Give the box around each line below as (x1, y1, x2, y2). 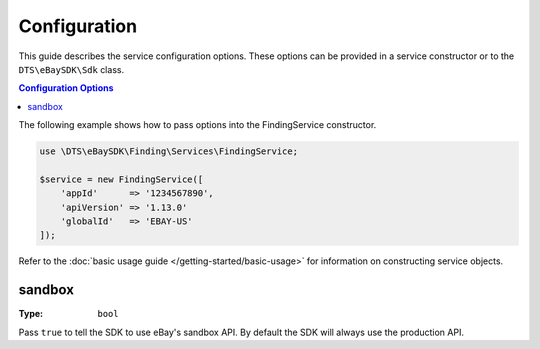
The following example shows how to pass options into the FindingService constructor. (18, 119, 377, 131)
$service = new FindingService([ (39, 173, 204, 185)
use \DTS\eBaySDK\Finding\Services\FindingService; (39, 146, 299, 157)
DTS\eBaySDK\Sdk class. (18, 63, 125, 75)
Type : (18, 308, 44, 320)
